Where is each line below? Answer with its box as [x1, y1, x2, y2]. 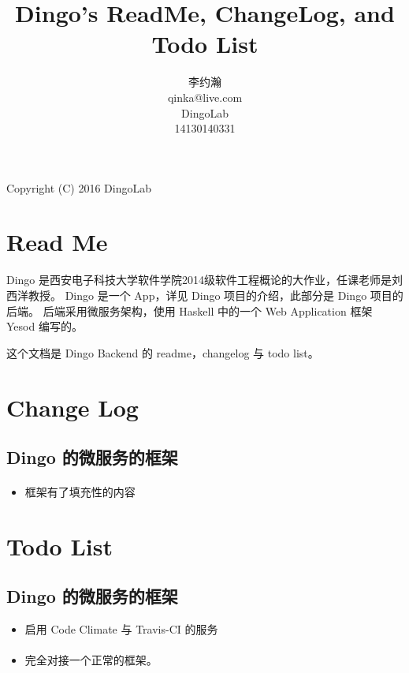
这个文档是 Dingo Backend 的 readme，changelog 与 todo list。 [6, 344, 319, 361]
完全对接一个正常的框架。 [24, 652, 158, 668]
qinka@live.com [167, 88, 243, 105]
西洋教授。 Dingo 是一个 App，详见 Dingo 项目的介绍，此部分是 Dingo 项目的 [6, 287, 403, 303]
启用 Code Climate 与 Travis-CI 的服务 [24, 621, 218, 637]
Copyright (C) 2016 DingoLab [6, 179, 152, 196]
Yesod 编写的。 [6, 318, 83, 335]
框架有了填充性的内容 [24, 484, 136, 500]
